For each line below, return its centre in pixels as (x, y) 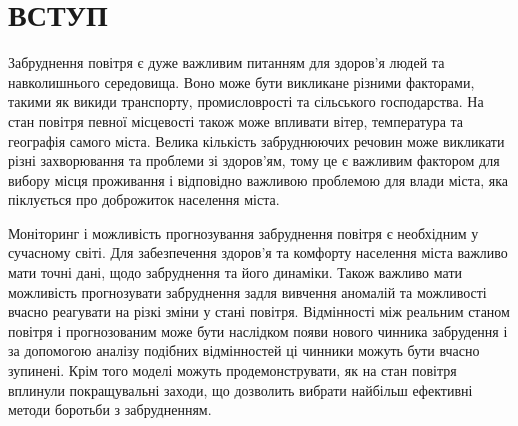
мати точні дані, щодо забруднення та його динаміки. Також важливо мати (235, 272)
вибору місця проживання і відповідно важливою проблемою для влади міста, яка (258, 179)
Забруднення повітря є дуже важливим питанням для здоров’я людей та (226, 62)
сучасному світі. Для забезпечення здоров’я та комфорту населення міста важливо (258, 252)
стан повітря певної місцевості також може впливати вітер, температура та (236, 120)
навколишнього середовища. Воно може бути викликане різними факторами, (241, 81)
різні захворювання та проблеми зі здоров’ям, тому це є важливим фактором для (254, 160)
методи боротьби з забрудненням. (110, 409)
